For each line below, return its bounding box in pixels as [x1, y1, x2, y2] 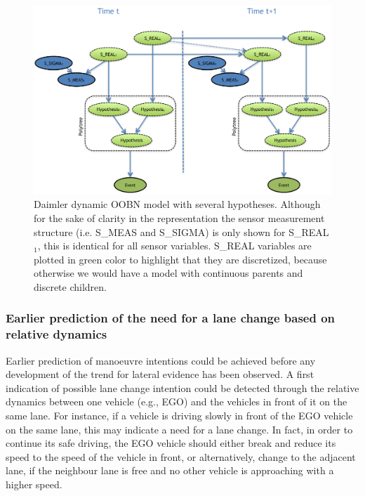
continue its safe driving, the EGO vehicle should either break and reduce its [6, 436, 336, 450]
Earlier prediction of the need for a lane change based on [6, 309, 336, 327]
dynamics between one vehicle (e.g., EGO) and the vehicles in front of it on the [6, 394, 347, 409]
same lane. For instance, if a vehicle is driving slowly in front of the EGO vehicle [6, 407, 353, 422]
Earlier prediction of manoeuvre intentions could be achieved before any [6, 353, 316, 367]
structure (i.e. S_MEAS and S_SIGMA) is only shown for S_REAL [34, 224, 329, 239]
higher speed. [6, 476, 62, 491]
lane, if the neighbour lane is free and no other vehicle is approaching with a [6, 463, 334, 478]
